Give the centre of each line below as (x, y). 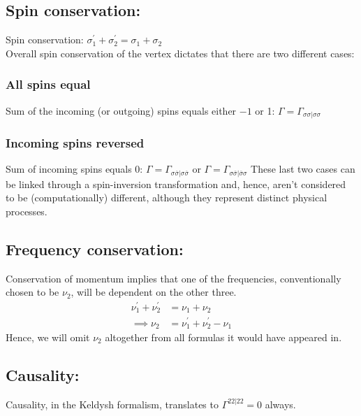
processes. (27, 211)
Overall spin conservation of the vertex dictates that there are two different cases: (180, 53)
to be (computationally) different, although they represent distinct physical (167, 198)
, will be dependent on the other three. (154, 292)
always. (280, 404)
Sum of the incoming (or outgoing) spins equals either (121, 110)
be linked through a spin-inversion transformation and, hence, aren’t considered (176, 184)
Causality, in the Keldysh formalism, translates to (112, 404)
